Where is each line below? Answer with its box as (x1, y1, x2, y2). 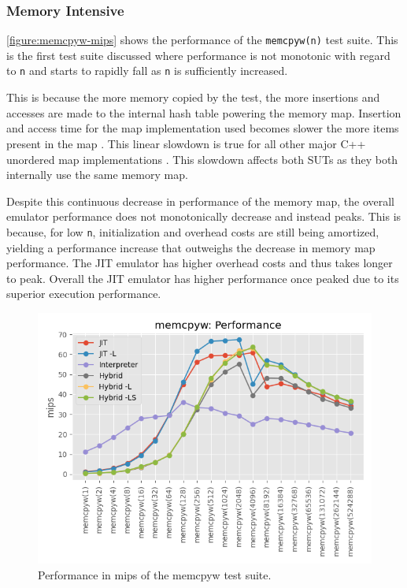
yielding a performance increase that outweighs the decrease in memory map (6, 239, 376, 255)
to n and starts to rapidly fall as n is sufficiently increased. (6, 62, 288, 79)
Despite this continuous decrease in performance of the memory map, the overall (6, 192, 394, 209)
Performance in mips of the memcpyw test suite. (38, 566, 272, 582)
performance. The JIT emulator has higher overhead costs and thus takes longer (6, 255, 393, 271)
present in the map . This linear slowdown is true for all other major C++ (6, 135, 366, 151)
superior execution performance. (6, 285, 161, 302)
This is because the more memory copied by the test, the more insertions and (6, 89, 380, 106)
